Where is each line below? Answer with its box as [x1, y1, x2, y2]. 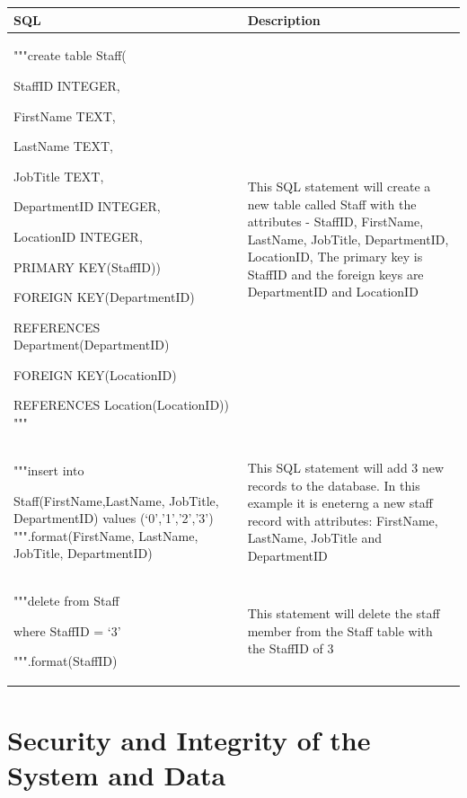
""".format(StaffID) [13, 652, 118, 670]
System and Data [7, 756, 226, 793]
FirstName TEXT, [13, 106, 116, 125]
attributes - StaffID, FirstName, [247, 212, 424, 231]
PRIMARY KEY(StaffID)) [13, 257, 161, 276]
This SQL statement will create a [247, 176, 431, 195]
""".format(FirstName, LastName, [13, 526, 198, 545]
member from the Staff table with [247, 621, 433, 640]
